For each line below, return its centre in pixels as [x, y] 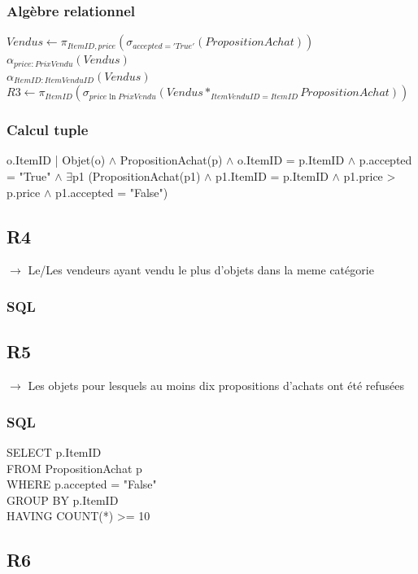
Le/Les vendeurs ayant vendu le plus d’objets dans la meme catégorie [201, 270]
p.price [24, 192]
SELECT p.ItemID [54, 451]
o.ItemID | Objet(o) [56, 160]
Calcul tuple [48, 130]
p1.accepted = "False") [111, 192]
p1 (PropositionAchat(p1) [136, 176]
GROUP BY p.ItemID [63, 500]
